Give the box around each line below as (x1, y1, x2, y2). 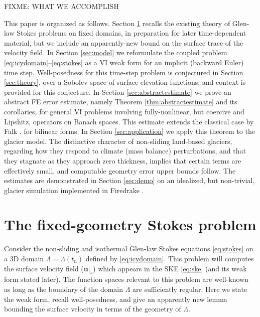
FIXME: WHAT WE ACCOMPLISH (4, 1, 119, 11)
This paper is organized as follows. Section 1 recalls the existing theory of (4, 18, 230, 28)
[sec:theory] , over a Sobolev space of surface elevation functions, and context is (4, 77, 246, 87)
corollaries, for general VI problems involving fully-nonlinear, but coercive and (4, 106, 244, 116)
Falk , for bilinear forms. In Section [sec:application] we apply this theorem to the (4, 126, 255, 136)
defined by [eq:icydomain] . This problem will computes (85, 253, 254, 263)
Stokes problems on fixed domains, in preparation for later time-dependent (17, 28, 246, 38)
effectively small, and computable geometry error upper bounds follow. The (4, 165, 236, 176)
